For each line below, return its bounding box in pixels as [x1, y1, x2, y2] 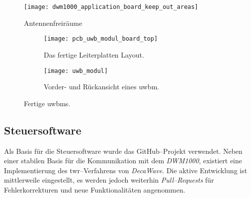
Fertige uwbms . [24, 98, 71, 108]
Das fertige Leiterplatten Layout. [44, 49, 144, 60]
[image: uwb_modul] [44, 67, 108, 74]
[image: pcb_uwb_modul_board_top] [44, 35, 158, 43]
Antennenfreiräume [24, 17, 83, 28]
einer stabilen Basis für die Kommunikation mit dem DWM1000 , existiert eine [4, 155, 242, 166]
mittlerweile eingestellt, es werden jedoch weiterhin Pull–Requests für [4, 175, 214, 185]
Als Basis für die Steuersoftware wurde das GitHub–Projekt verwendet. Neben [4, 145, 243, 156]
